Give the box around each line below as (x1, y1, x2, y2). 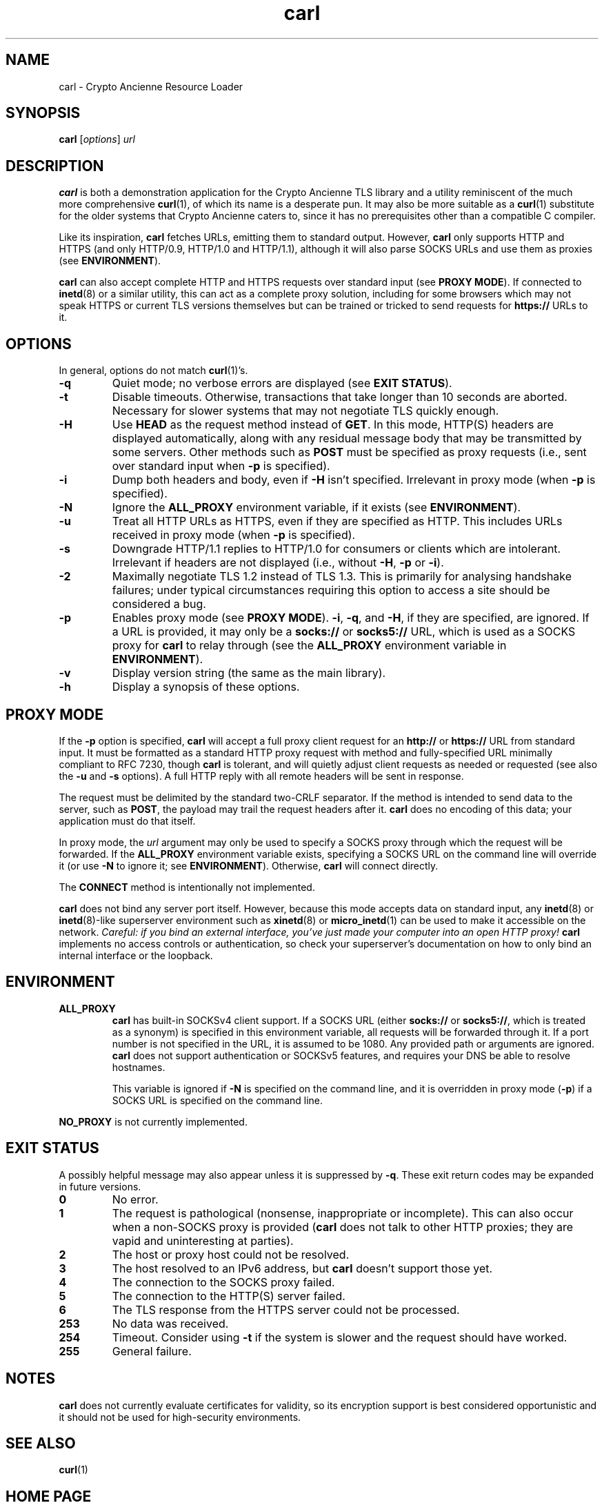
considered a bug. (112, 597, 206, 611)
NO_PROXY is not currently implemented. (59, 1115, 248, 1128)
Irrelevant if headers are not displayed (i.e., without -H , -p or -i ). (112, 556, 444, 570)
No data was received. (112, 1316, 229, 1330)
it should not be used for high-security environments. (59, 1411, 301, 1423)
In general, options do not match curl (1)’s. (59, 364, 248, 377)
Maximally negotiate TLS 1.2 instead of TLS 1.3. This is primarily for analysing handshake (112, 569, 572, 584)
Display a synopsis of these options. (112, 680, 300, 694)
